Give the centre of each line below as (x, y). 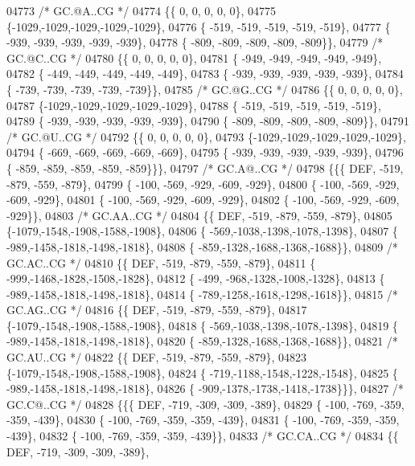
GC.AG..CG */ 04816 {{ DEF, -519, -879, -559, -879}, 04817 (157, 310)
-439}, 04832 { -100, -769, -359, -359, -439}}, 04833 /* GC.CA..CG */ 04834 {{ (203, 436)
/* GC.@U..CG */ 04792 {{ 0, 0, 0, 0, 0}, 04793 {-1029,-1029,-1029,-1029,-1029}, (206, 136)
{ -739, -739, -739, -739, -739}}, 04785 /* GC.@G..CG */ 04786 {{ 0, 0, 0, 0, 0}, (205, 89)
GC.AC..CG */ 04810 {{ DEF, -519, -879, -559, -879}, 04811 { (161, 262)
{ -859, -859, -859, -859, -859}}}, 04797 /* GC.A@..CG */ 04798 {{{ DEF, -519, (205, 168)
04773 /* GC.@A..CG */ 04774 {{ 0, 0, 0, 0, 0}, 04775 (142, 10)
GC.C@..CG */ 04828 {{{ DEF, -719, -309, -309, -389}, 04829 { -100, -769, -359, (205, 404)
